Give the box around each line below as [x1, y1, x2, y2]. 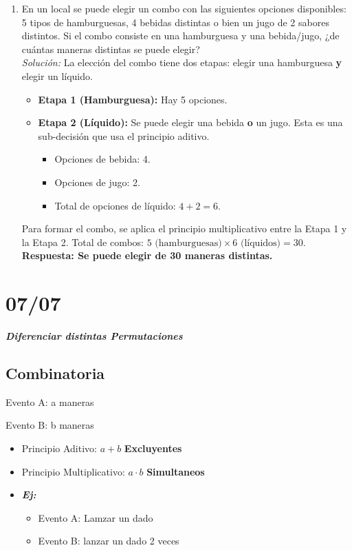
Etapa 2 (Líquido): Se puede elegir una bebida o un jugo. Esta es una [38, 115, 343, 130]
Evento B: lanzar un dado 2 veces [38, 533, 179, 548]
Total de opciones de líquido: [54, 198, 176, 212]
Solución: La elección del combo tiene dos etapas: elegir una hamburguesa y [21, 55, 342, 70]
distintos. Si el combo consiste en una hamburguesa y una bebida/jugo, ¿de [21, 28, 340, 43]
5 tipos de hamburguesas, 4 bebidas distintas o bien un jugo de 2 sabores [21, 14, 329, 29]
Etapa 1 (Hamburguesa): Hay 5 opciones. [38, 92, 228, 106]
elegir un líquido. [21, 68, 93, 83]
